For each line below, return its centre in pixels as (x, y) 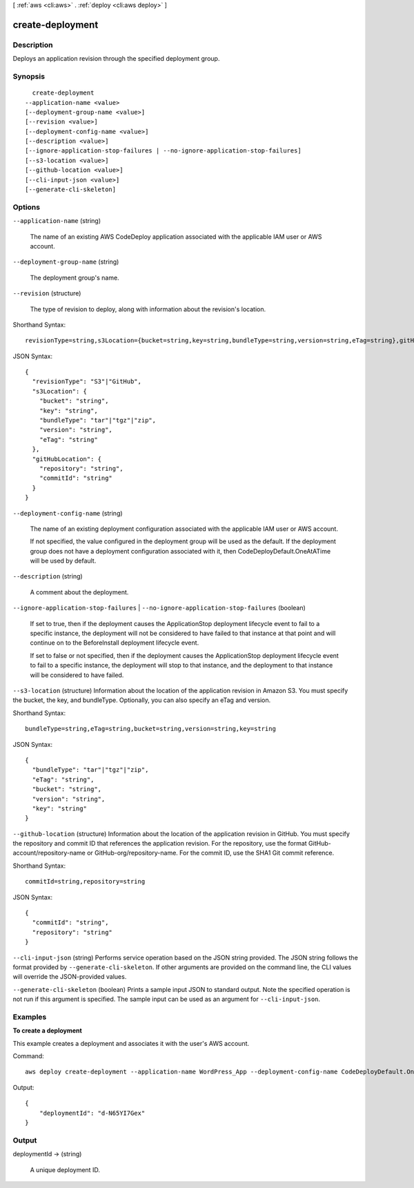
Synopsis (29, 76)
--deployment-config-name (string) (68, 513)
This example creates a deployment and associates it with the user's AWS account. (131, 1043)
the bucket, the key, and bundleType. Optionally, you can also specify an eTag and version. (142, 700)
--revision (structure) (47, 293)
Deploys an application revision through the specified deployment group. (116, 59)
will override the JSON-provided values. (70, 977)
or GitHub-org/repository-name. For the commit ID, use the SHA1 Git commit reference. (210, 853)
